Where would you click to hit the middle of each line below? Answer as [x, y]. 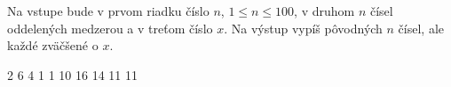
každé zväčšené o [53, 45]
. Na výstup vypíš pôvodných [303, 28]
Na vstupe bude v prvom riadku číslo [108, 11]
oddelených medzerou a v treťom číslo [110, 28]
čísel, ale [421, 28]
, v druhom [324, 11]
